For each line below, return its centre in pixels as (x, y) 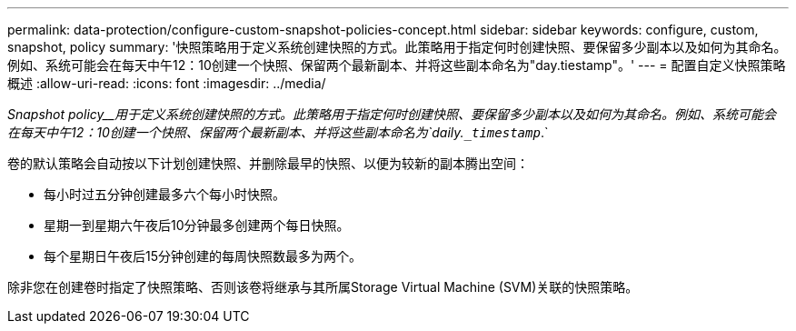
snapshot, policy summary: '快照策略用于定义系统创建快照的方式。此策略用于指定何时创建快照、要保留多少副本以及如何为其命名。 (397, 47)
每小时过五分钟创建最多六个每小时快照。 (164, 194)
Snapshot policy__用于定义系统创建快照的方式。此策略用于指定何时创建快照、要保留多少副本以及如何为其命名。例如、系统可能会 (392, 114)
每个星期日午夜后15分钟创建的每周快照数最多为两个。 (203, 256)
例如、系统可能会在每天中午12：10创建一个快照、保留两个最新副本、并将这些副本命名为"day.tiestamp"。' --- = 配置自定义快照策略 (397, 65)
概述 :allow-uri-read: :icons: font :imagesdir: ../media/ (167, 83)
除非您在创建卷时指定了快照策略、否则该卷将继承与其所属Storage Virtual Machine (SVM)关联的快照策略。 (323, 287)
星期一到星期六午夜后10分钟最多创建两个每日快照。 (197, 225)
